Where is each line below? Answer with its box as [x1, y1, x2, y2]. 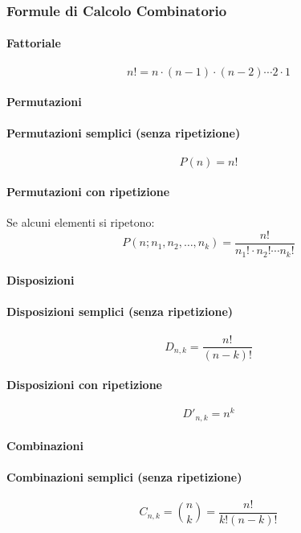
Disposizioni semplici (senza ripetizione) [6, 303, 234, 320]
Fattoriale [6, 35, 61, 51]
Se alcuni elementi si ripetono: [6, 214, 155, 231]
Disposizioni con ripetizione [6, 376, 162, 393]
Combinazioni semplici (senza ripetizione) [6, 468, 242, 485]
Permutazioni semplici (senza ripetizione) [6, 125, 241, 141]
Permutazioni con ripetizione [6, 183, 170, 200]
